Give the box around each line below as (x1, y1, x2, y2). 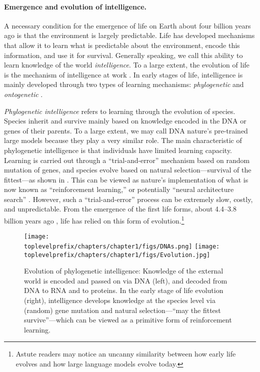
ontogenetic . (4, 88, 43, 99)
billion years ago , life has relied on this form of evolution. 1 (4, 214, 184, 225)
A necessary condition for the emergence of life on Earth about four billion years (4, 20, 251, 30)
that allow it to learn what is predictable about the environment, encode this (4, 39, 240, 50)
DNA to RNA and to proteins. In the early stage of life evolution (24, 285, 223, 295)
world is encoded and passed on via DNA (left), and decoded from (24, 275, 227, 285)
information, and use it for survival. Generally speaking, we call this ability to (4, 49, 243, 60)
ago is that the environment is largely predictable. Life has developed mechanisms (4, 30, 255, 40)
